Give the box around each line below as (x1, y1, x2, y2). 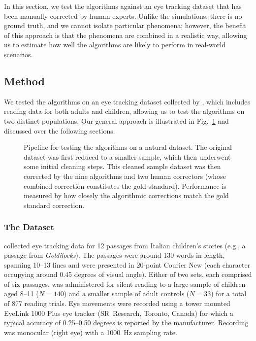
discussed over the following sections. (4, 125, 115, 136)
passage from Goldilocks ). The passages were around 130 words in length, (4, 250, 225, 260)
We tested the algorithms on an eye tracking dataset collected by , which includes (4, 96, 251, 106)
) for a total (211, 288, 247, 299)
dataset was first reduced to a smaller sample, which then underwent (24, 151, 231, 162)
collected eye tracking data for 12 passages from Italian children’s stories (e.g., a (4, 240, 246, 250)
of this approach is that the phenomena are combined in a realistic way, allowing (4, 30, 247, 40)
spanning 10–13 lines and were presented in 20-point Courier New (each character (4, 259, 251, 270)
